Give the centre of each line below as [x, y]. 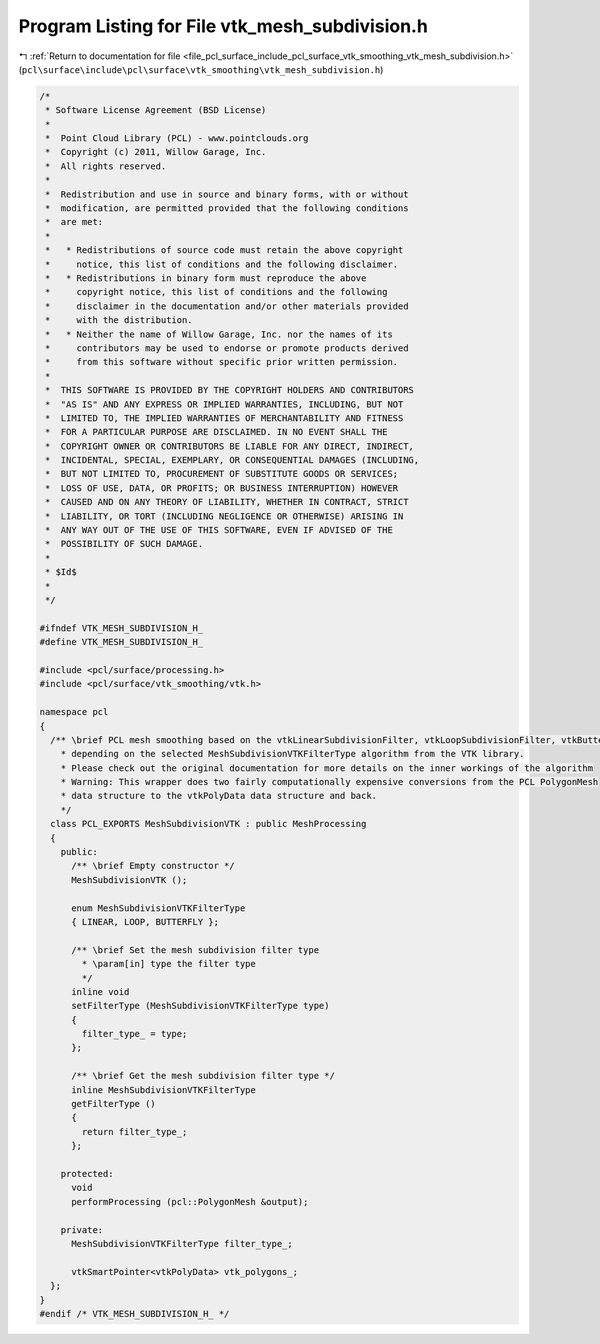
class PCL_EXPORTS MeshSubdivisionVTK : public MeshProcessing [208, 824]
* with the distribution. [119, 320]
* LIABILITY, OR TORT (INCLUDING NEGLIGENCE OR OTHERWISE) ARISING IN [224, 516]
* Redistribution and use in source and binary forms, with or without [227, 194]
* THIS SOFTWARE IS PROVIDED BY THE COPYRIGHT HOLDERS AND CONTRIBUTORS [230, 390]
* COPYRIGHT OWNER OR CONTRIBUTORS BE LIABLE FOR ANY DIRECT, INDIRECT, [230, 446]
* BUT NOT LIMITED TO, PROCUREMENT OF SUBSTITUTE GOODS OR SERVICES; [222, 474]
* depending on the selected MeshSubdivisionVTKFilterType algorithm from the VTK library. [292, 754]
